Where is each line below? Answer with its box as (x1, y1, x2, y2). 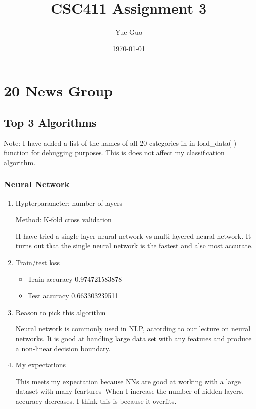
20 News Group (4, 81, 113, 101)
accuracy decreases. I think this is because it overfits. (15, 396, 177, 406)
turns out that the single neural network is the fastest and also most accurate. (15, 240, 253, 251)
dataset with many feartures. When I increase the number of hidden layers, (15, 386, 244, 396)
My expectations (15, 360, 66, 370)
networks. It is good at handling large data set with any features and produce (15, 333, 252, 344)
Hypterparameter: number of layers (15, 197, 123, 208)
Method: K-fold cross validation (15, 214, 112, 225)
